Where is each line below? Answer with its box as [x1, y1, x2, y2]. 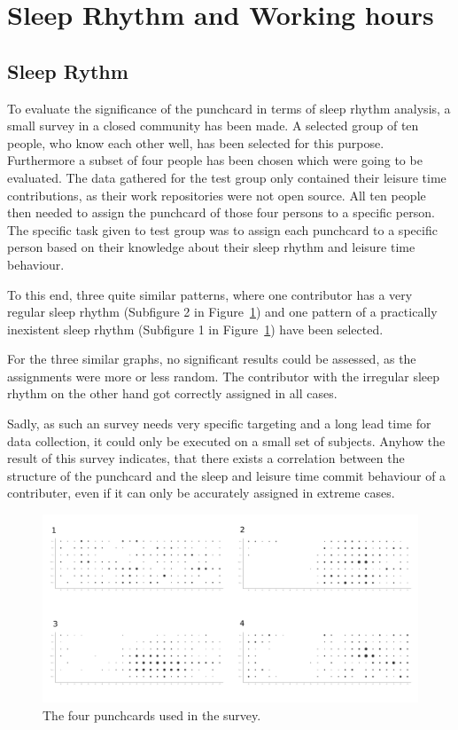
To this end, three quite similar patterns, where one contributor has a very [7, 285, 413, 303]
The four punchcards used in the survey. [43, 705, 261, 724]
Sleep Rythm [7, 57, 128, 84]
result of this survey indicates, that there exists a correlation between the [7, 449, 405, 467]
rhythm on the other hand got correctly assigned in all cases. [7, 384, 338, 403]
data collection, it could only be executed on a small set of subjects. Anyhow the [7, 431, 446, 450]
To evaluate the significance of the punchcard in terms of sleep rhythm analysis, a [7, 98, 451, 117]
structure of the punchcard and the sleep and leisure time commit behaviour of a [7, 466, 446, 484]
